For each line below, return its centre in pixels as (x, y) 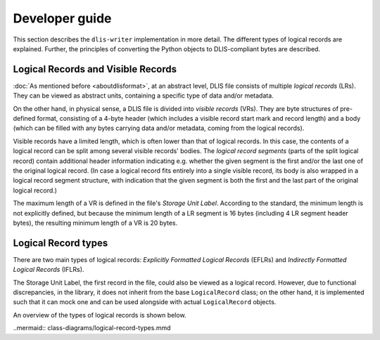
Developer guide (62, 18)
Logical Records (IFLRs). (49, 270)
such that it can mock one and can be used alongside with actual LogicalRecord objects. (145, 302)
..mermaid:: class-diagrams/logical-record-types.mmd (92, 328)
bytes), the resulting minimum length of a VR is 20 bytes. (95, 223)
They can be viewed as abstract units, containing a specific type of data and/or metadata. (143, 96)
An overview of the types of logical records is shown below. (100, 315)
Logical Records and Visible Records (95, 69)
